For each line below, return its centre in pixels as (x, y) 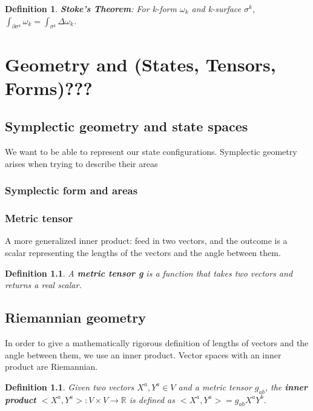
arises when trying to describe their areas (81, 163)
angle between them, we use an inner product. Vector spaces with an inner (143, 354)
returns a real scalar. (43, 285)
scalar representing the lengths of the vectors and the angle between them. (143, 252)
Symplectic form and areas (71, 190)
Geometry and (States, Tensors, (140, 64)
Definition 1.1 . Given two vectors (70, 386)
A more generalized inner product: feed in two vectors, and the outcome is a (146, 241)
